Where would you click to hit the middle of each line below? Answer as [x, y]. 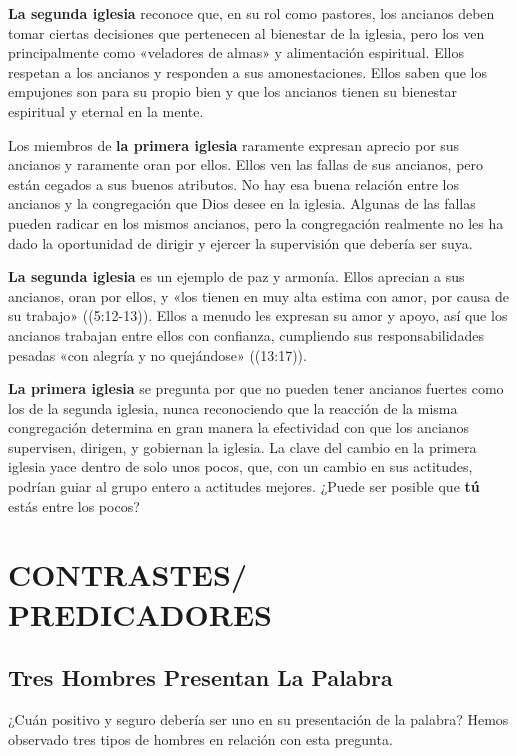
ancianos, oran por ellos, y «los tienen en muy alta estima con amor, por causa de [259, 295]
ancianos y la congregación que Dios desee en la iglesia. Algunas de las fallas [242, 203]
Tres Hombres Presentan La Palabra [200, 677]
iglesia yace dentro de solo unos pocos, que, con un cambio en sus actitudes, [240, 466]
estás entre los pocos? [74, 505]
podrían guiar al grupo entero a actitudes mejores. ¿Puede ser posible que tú [244, 486]
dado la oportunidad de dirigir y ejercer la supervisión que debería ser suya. [240, 242]
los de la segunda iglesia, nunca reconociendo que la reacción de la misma [233, 407]
